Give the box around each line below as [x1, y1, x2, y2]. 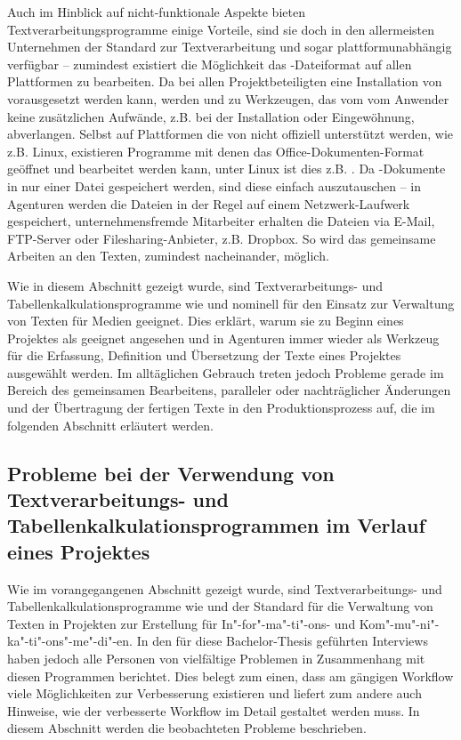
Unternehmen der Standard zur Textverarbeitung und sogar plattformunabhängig [7, 37, 452, 56]
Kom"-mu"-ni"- [359, 614, 440, 632]
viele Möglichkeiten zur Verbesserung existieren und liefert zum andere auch [7, 684, 422, 703]
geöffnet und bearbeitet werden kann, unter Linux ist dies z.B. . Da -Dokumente [7, 159, 446, 178]
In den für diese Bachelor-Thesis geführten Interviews [136, 631, 428, 650]
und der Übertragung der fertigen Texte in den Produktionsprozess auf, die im [7, 398, 435, 417]
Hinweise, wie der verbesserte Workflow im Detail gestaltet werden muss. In [7, 701, 420, 720]
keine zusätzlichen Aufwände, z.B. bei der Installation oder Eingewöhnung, [7, 107, 415, 125]
